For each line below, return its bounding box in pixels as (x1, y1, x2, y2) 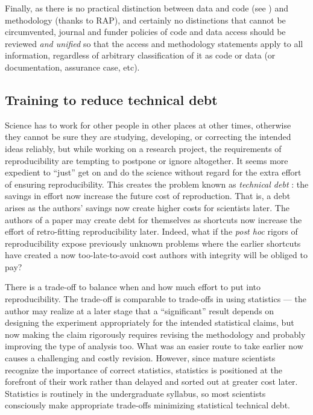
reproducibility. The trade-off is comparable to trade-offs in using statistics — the (5, 293, 306, 305)
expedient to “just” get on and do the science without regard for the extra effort (5, 166, 302, 179)
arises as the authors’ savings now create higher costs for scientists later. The (5, 201, 289, 214)
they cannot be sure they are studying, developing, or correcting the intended (5, 130, 291, 143)
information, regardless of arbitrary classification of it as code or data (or (5, 49, 276, 62)
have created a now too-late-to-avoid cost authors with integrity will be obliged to (5, 249, 308, 261)
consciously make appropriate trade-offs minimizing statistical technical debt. (5, 399, 290, 411)
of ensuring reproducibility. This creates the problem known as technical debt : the (5, 177, 309, 190)
